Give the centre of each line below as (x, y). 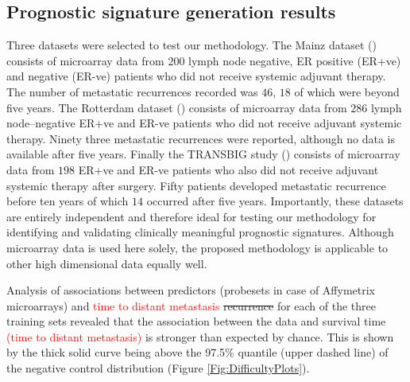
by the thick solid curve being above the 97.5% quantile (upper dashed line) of (197, 352)
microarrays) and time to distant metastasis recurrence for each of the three (191, 305)
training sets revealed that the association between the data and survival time (196, 321)
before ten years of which (68, 201)
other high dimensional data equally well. (107, 263)
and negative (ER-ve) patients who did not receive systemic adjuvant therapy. (196, 76)
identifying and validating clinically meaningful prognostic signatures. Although (200, 232)
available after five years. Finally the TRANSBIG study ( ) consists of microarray (203, 154)
